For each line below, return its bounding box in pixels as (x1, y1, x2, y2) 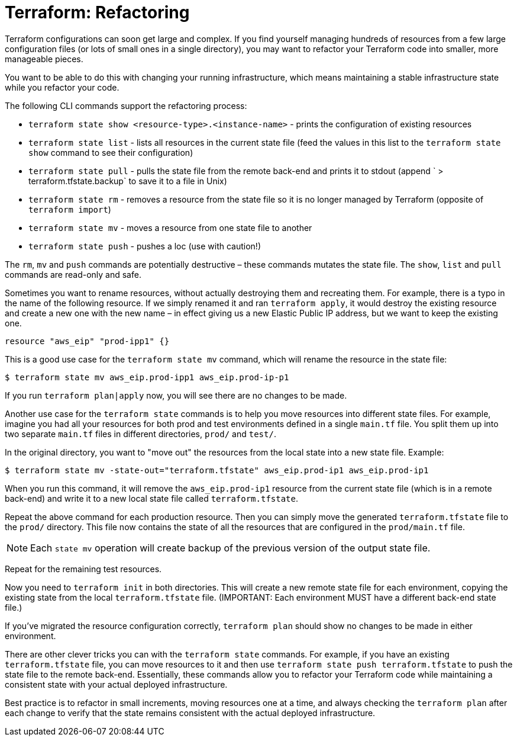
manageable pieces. (5, 53, 83, 64)
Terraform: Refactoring (5, 2, 190, 23)
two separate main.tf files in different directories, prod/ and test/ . (5, 428, 276, 439)
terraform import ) (28, 204, 111, 214)
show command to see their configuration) (28, 147, 193, 158)
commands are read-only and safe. (5, 269, 141, 280)
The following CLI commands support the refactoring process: (5, 100, 247, 111)
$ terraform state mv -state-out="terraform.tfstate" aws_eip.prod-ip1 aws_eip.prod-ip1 (5, 465, 429, 475)
